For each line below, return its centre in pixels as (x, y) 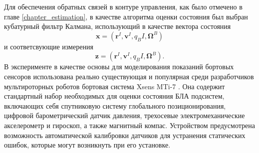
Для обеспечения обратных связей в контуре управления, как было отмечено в (123, 6)
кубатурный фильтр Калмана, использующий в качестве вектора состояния (118, 26)
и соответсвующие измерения (49, 46)
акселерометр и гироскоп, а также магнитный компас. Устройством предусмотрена (129, 125)
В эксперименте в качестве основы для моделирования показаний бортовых (119, 67)
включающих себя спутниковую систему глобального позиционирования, (115, 105)
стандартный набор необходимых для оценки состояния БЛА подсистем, (114, 96)
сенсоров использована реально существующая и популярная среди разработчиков (129, 76)
